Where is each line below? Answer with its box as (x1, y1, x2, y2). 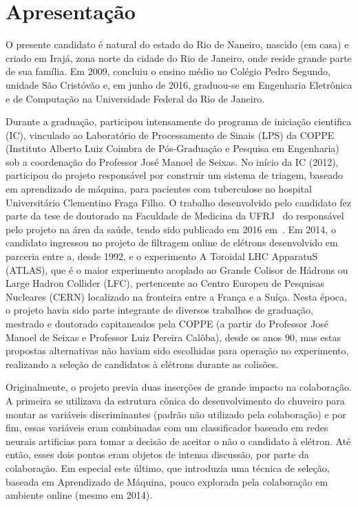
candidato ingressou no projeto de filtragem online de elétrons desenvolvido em (6, 235, 338, 250)
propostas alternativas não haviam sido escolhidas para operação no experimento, (6, 343, 349, 358)
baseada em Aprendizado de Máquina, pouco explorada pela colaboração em (6, 474, 328, 488)
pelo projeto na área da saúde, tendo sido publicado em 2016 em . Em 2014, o (6, 222, 336, 236)
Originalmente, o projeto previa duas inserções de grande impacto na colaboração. (6, 380, 352, 394)
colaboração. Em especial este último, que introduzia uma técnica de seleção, (6, 460, 330, 475)
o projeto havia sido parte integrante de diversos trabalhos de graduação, (6, 303, 314, 317)
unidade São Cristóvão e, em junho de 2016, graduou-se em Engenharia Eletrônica (6, 77, 352, 91)
